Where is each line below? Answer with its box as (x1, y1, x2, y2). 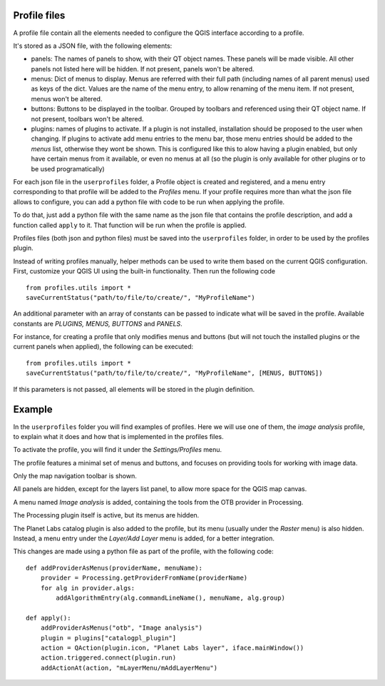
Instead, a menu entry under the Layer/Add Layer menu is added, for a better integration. (13, 534, 274, 543)
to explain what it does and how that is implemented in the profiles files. (13, 432, 224, 440)
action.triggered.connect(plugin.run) (40, 654, 177, 662)
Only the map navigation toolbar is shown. (13, 472, 137, 480)
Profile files (13, 9, 66, 21)
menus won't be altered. (31, 94, 103, 103)
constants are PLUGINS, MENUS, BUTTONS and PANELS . (13, 319, 183, 328)
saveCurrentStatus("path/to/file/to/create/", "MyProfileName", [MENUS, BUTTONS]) (26, 369, 323, 378)
